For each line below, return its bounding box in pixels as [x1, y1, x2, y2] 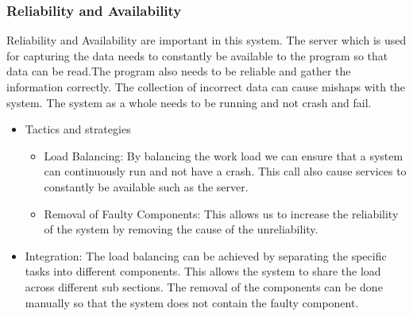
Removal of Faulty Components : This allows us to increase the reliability [44, 205, 399, 222]
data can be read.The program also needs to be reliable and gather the [6, 63, 351, 79]
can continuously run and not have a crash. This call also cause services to [44, 163, 407, 179]
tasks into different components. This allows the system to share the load [25, 263, 381, 279]
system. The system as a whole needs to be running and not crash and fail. [6, 94, 372, 110]
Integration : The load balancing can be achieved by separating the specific [25, 247, 387, 264]
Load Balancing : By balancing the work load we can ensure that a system [44, 147, 403, 164]
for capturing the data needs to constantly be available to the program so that [6, 47, 388, 64]
